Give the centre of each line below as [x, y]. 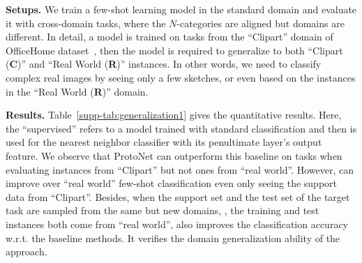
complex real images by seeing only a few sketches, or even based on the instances [181, 77]
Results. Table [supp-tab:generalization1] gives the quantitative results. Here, [174, 115]
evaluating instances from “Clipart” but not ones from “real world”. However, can [180, 169]
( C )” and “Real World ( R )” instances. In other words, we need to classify [164, 64]
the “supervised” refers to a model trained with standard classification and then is [181, 128]
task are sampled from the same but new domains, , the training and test [163, 210]
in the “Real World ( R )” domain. [77, 91]
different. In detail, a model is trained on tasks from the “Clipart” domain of [169, 37]
